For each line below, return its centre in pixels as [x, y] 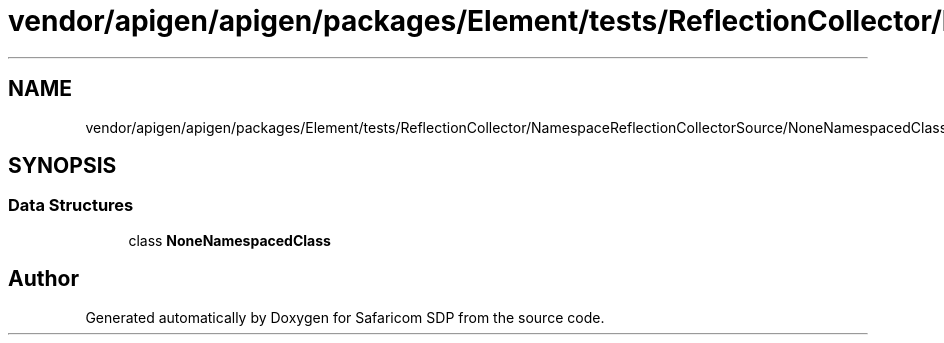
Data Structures [71, 205]
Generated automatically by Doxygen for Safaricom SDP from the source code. [345, 317]
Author [43, 279]
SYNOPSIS [62, 166]
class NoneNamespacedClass [229, 240]
